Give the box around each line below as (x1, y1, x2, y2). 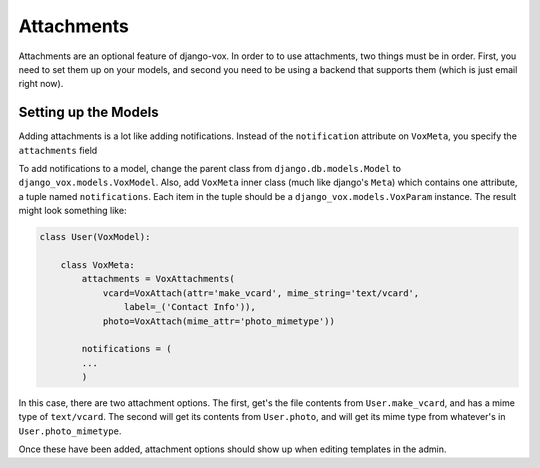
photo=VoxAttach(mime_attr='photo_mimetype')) (102, 315, 335, 327)
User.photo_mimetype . (18, 425, 122, 437)
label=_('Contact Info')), (123, 301, 257, 313)
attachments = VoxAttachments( (81, 273, 235, 285)
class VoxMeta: (60, 259, 135, 270)
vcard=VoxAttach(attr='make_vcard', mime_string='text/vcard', (102, 287, 420, 299)
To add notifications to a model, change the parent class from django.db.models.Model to (18, 163, 402, 175)
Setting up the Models (18, 104, 159, 121)
